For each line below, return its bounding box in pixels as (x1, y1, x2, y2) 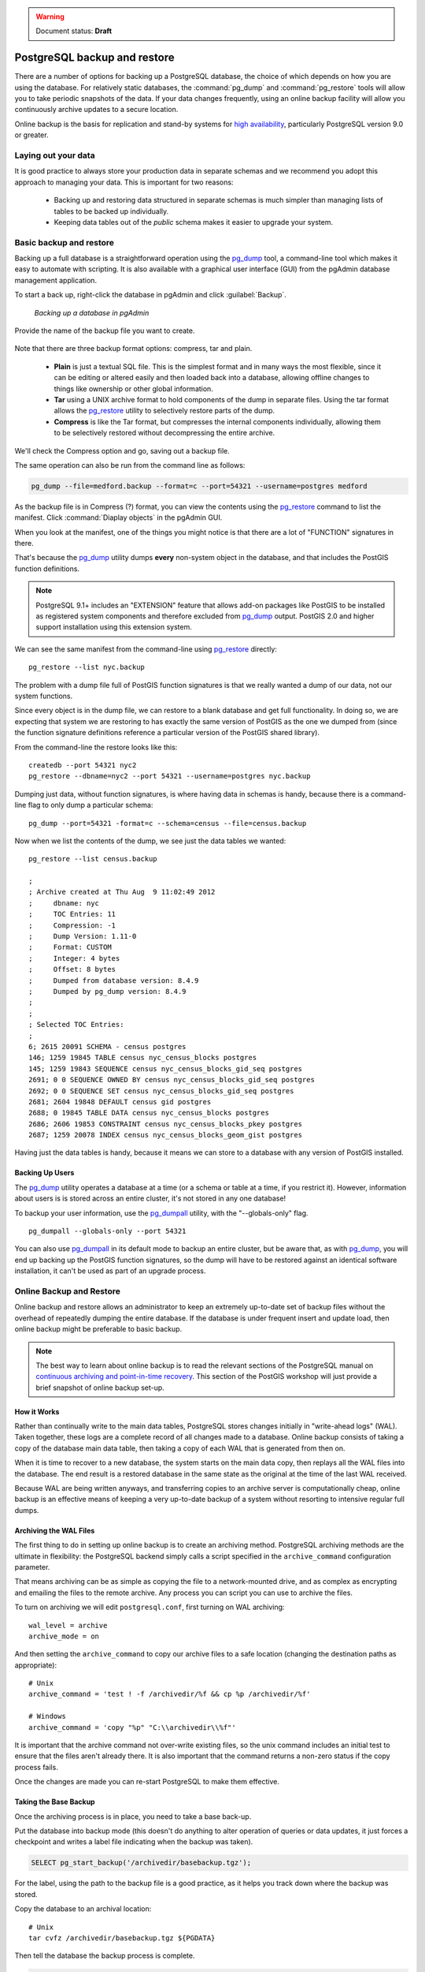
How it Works (14, 1406, 60, 1416)
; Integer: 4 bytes (28, 954, 120, 962)
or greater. (14, 130, 49, 140)
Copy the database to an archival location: (14, 1904, 152, 1914)
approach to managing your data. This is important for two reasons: (14, 177, 234, 187)
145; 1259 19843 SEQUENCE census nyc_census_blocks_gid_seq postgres (28, 1064, 303, 1073)
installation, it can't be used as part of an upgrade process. (14, 1266, 206, 1275)
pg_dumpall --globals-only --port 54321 (28, 1227, 187, 1236)
